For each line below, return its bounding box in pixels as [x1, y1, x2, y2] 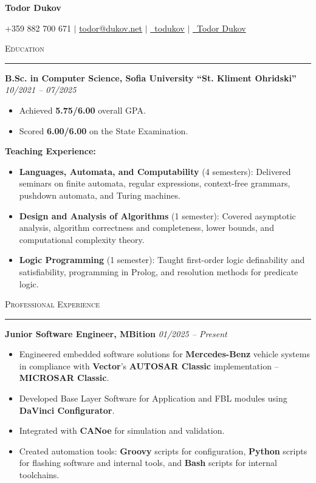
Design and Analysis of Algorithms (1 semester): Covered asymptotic [19, 209, 296, 222]
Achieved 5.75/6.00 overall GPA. [19, 103, 146, 116]
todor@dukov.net [79, 21, 143, 34]
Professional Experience [5, 298, 100, 310]
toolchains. [19, 468, 60, 481]
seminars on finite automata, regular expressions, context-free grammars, [19, 177, 290, 190]
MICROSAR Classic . [19, 371, 109, 384]
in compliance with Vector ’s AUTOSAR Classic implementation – [19, 359, 279, 372]
